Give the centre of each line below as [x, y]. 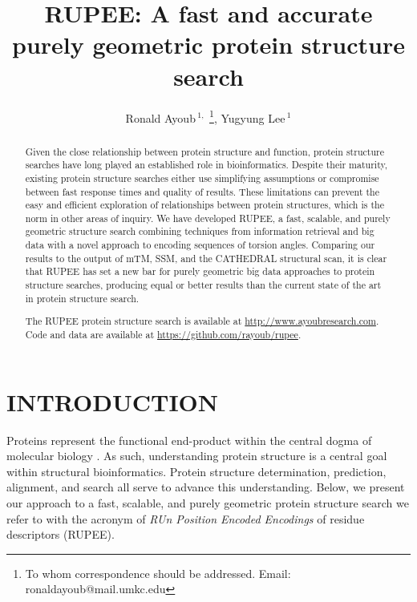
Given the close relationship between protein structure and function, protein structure [204, 151]
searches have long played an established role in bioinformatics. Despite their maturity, [206, 165]
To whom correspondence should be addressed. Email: [158, 573]
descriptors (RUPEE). [61, 534]
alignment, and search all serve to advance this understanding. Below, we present [206, 487]
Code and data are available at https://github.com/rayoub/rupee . [163, 334]
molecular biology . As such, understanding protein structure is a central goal [197, 456]
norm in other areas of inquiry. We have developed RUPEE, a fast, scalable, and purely [208, 218]
